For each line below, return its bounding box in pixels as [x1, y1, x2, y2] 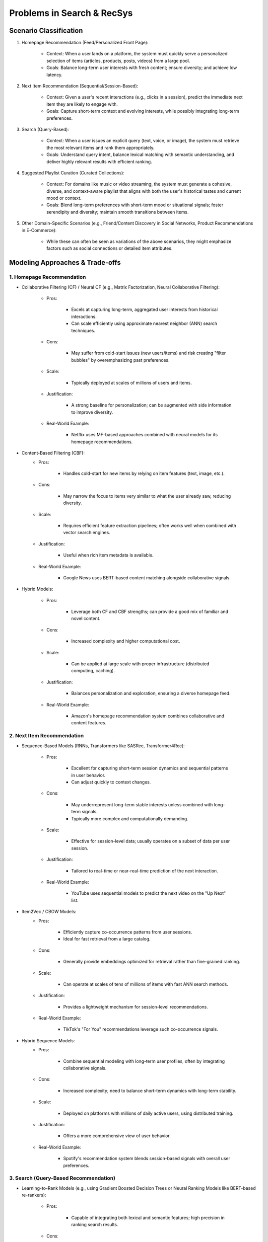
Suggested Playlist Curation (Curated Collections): [21, 169, 125, 176]
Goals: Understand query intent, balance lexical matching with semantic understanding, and [46, 152, 234, 157]
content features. [71, 720, 107, 726]
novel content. [71, 616, 101, 621]
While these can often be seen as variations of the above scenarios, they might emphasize [46, 238, 232, 244]
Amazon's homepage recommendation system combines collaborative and [71, 713, 224, 719]
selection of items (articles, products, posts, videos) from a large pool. [46, 58, 191, 64]
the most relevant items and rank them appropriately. [46, 145, 155, 151]
